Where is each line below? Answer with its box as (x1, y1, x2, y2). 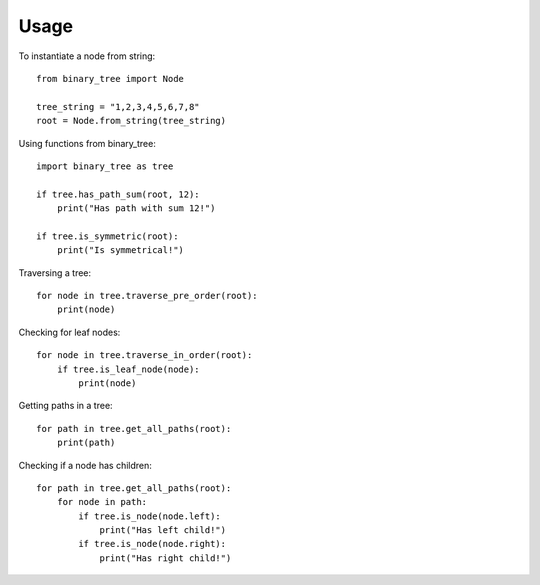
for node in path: (56, 496, 148, 508)
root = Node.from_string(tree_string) (36, 115, 227, 127)
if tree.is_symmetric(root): (36, 230, 179, 242)
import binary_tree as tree (36, 160, 174, 172)
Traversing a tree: (18, 266, 92, 279)
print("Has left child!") (99, 525, 227, 536)
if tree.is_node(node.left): (78, 510, 222, 522)
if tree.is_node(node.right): (78, 538, 227, 550)
